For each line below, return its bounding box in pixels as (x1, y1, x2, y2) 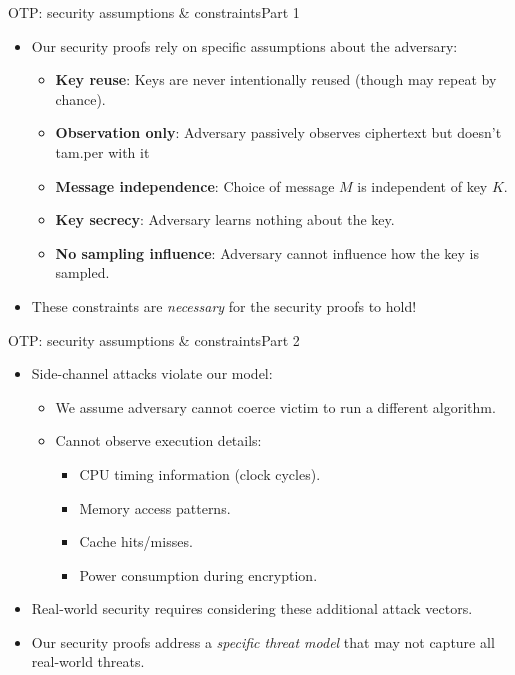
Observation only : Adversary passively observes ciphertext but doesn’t (55, 122, 502, 143)
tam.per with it (55, 141, 150, 162)
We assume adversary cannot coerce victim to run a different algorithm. (55, 396, 496, 417)
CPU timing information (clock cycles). (79, 463, 321, 484)
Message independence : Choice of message (55, 175, 335, 196)
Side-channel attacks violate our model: (31, 363, 273, 384)
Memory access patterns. (79, 497, 231, 518)
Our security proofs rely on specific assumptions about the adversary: (31, 35, 458, 56)
